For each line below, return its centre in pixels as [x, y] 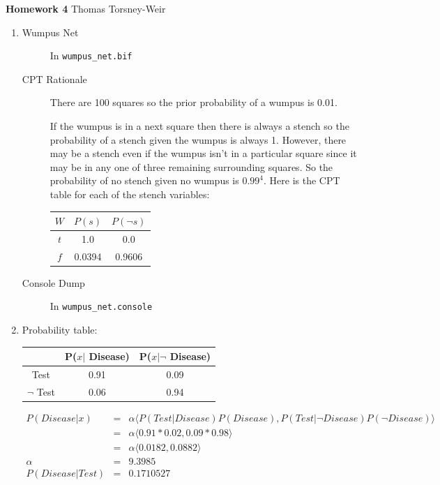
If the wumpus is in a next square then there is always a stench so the [199, 126]
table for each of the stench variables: [130, 194]
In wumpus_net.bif [91, 55]
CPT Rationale [54, 79]
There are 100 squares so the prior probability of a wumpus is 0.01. [194, 102]
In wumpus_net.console [101, 306]
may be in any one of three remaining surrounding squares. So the [191, 166]
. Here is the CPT [302, 180]
